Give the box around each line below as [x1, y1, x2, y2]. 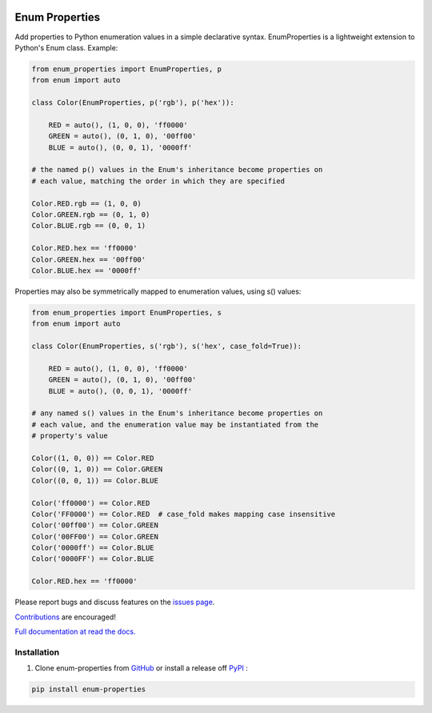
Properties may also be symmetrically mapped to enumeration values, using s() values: [14, 286, 302, 296]
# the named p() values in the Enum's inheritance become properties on [31, 165, 323, 174]
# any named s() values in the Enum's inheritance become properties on [31, 409, 323, 418]
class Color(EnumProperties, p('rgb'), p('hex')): [31, 98, 235, 107]
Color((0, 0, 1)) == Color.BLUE [31, 476, 159, 485]
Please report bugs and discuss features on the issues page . [14, 597, 215, 607]
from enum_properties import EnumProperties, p [31, 64, 222, 74]
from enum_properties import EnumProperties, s [31, 308, 222, 317]
